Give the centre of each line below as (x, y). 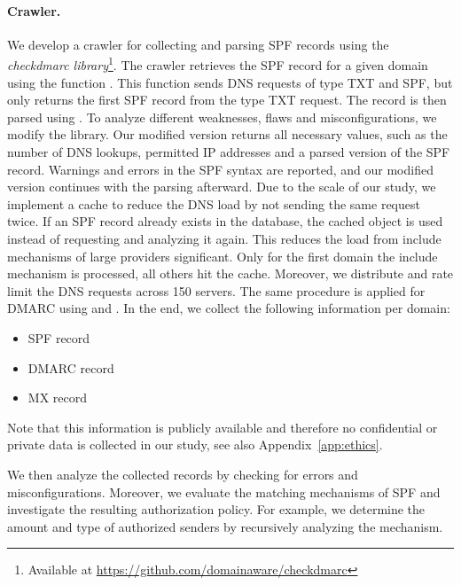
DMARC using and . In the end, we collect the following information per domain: (229, 308)
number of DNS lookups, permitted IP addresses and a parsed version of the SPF (229, 152)
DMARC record (71, 367)
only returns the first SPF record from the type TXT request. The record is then (227, 100)
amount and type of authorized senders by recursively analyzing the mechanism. (225, 526)
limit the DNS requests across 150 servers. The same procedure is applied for (216, 290)
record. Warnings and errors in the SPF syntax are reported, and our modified (220, 169)
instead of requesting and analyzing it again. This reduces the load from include (224, 238)
